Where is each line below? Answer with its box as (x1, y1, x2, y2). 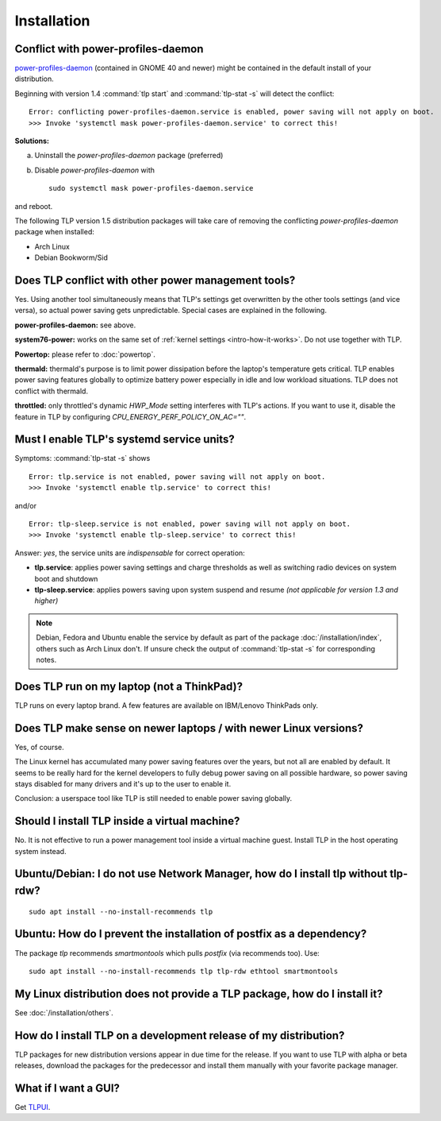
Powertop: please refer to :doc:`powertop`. (14, 350, 156, 359)
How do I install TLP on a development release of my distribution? (14, 1029, 345, 1042)
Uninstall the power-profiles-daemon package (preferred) (34, 151, 224, 160)
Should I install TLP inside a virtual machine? (14, 814, 240, 828)
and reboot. (14, 201, 53, 211)
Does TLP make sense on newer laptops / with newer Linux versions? (14, 721, 364, 735)
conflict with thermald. (14, 386, 89, 396)
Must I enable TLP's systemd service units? (14, 433, 235, 446)
